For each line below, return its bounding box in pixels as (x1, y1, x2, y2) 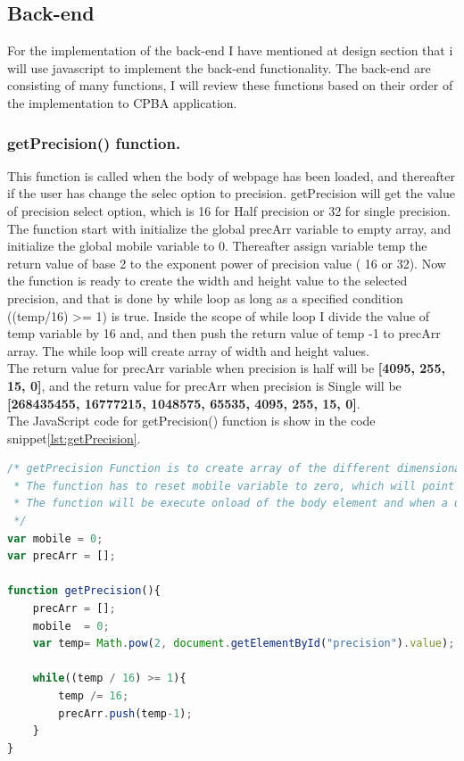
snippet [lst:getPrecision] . (7, 428, 141, 447)
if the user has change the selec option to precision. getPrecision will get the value (7, 184, 455, 203)
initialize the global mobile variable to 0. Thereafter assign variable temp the (7, 236, 427, 255)
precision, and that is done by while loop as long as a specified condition (7, 288, 403, 307)
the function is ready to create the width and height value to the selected (7, 271, 408, 290)
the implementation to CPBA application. (7, 93, 237, 112)
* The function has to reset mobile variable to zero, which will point (13, 479, 455, 492)
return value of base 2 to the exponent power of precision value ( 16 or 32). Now (7, 253, 446, 272)
